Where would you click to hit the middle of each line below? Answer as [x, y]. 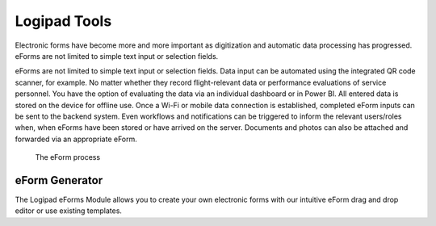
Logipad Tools [63, 21]
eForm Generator [59, 180]
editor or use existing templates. [69, 211]
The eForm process [68, 157]
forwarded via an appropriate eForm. [76, 139]
